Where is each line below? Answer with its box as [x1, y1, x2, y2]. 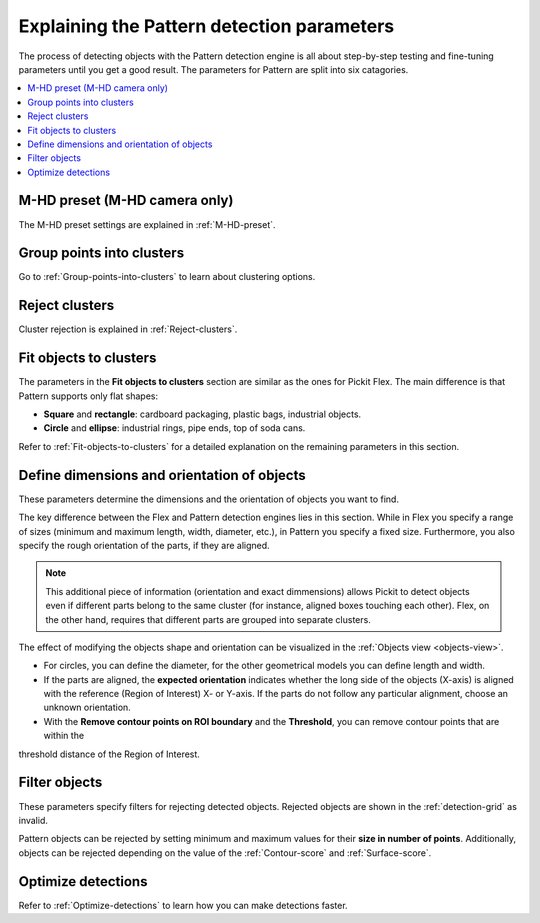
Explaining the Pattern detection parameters [18, 15, 395, 37]
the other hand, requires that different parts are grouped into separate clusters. [45, 613, 372, 625]
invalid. [18, 814, 49, 826]
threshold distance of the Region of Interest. [18, 748, 200, 760]
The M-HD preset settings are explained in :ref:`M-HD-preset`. [18, 218, 276, 230]
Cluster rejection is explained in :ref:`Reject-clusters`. [18, 323, 238, 335]
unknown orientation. [43, 701, 132, 714]
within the [43, 730, 85, 742]
